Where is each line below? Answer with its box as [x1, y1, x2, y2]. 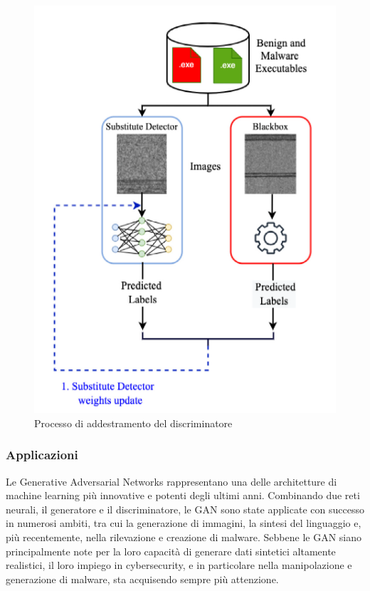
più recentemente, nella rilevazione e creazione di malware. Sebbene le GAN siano [6, 529, 361, 544]
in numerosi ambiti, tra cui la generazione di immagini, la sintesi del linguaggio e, [6, 516, 361, 530]
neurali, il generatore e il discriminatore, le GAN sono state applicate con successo [6, 501, 364, 516]
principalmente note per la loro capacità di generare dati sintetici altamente [6, 543, 336, 558]
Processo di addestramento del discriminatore [34, 415, 233, 430]
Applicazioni [6, 446, 78, 464]
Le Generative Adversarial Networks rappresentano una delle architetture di [6, 474, 337, 488]
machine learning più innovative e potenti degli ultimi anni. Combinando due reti [6, 488, 360, 503]
